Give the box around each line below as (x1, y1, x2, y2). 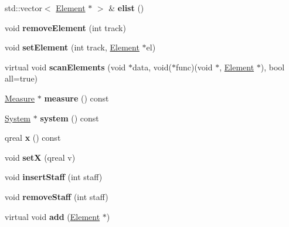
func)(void (175, 60, 213, 73)
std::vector (5, 2, 42, 13)
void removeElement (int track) (5, 21, 126, 33)
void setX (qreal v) (5, 151, 76, 163)
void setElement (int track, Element (5, 41, 140, 53)
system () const (40, 111, 99, 124)
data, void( (132, 60, 172, 73)
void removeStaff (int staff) (5, 190, 108, 202)
